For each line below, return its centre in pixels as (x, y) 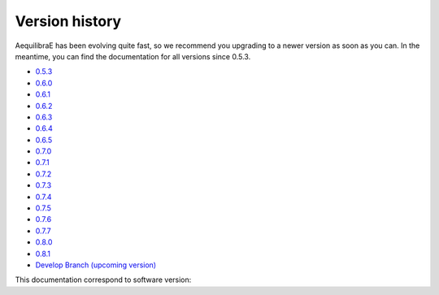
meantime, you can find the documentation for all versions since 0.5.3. (133, 56)
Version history (68, 21)
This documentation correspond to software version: (103, 280)
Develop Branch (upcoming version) (96, 265)
